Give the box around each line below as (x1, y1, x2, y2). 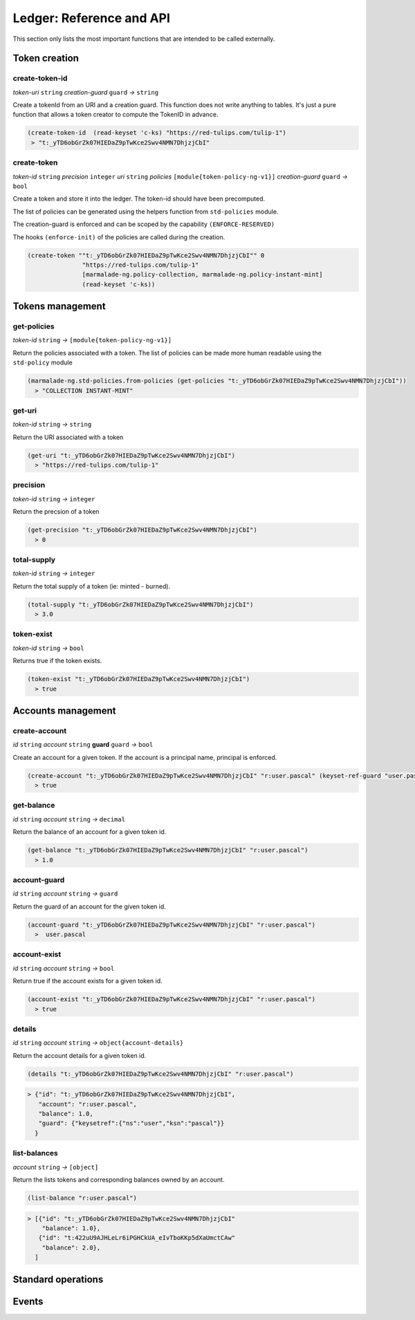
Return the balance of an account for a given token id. (12, 828, 167, 836)
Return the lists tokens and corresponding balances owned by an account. (12, 1175, 225, 1184)
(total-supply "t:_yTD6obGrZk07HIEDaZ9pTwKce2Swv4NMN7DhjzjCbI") (27, 600, 254, 608)
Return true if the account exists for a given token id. (12, 977, 163, 985)
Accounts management (12, 705, 117, 717)
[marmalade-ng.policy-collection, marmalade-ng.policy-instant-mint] (82, 270, 323, 279)
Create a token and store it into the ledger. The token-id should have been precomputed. (12, 194, 266, 203)
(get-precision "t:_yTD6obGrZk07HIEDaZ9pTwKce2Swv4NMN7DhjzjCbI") (27, 526, 257, 534)
